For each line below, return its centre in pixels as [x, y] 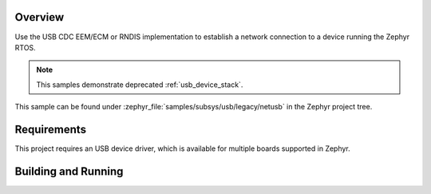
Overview [40, 17]
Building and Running [69, 171]
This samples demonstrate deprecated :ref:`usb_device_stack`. [140, 85]
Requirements [51, 129]
